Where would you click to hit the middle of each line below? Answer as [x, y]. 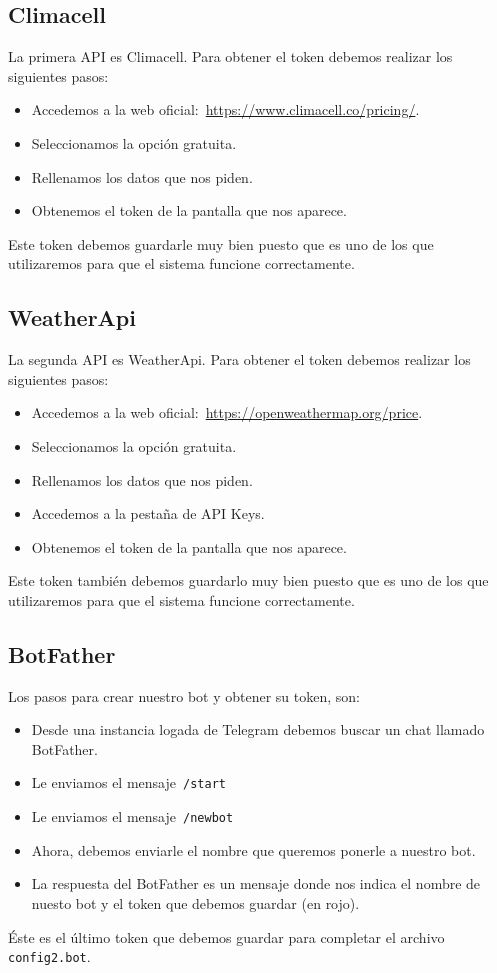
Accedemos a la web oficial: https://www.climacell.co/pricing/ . [225, 109]
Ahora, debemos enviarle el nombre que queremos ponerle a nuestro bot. [253, 849]
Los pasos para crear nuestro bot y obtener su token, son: [184, 695]
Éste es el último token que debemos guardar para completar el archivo [226, 936]
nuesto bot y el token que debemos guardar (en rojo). [195, 902]
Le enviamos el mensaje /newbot [132, 816]
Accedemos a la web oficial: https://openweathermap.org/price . [227, 412]
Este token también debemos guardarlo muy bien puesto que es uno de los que [248, 580]
